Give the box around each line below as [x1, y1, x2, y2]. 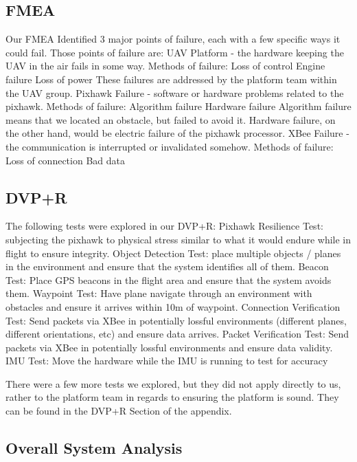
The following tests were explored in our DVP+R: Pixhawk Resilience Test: [5, 219, 323, 233]
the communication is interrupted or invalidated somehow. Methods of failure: [5, 139, 334, 153]
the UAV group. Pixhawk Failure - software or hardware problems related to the [5, 85, 344, 100]
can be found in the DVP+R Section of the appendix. [5, 404, 232, 418]
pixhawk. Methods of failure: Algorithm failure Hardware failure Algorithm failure [5, 99, 352, 113]
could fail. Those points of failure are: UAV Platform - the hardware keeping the [5, 45, 344, 59]
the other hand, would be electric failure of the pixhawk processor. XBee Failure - [5, 126, 349, 140]
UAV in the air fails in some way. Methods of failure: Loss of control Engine [5, 58, 325, 73]
